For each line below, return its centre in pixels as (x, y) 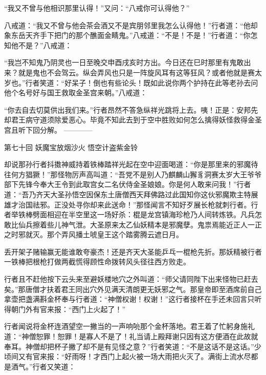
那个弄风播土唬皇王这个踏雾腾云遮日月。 (115, 234)
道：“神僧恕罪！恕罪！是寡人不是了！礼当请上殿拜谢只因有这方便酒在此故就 (131, 336)
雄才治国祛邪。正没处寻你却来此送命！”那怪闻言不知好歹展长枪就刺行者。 (128, 204)
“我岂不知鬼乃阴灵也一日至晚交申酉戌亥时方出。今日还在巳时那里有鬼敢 (124, 62)
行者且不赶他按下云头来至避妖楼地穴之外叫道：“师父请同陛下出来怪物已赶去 (131, 279)
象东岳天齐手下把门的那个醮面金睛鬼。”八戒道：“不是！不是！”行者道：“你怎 (131, 35)
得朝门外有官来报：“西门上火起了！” (65, 309)
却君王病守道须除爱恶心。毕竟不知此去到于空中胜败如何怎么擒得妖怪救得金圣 (133, 120)
